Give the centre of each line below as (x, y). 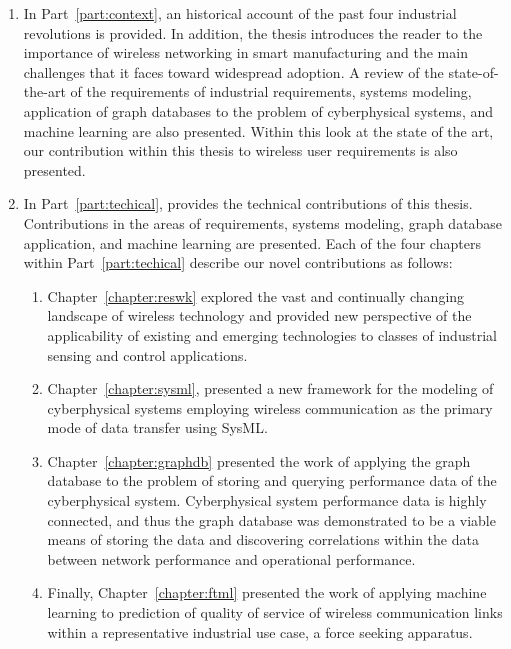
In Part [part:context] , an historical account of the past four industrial (240, 13)
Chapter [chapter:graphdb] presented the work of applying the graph (259, 460)
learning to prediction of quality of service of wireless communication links (275, 612)
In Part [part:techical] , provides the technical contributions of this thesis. (248, 203)
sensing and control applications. (147, 354)
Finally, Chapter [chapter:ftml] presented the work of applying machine (267, 592)
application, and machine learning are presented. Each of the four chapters (252, 242)
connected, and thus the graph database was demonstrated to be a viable (271, 519)
